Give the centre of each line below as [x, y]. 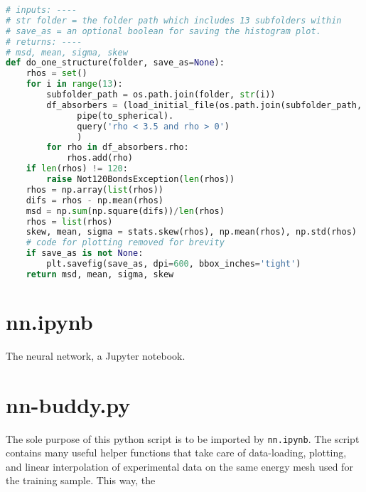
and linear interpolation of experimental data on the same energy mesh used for [179, 466]
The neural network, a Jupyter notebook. [96, 355]
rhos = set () [56, 74]
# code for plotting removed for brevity [125, 243]
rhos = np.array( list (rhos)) [95, 189]
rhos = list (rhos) [69, 221]
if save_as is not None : [85, 253]
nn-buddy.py [68, 404]
